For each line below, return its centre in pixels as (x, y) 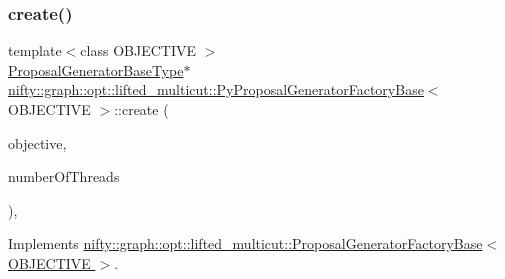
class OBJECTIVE (138, 50)
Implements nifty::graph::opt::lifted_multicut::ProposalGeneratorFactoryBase (245, 243)
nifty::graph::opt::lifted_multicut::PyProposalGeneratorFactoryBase (216, 89)
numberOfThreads (64, 176)
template (35, 50)
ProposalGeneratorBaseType (96, 69)
